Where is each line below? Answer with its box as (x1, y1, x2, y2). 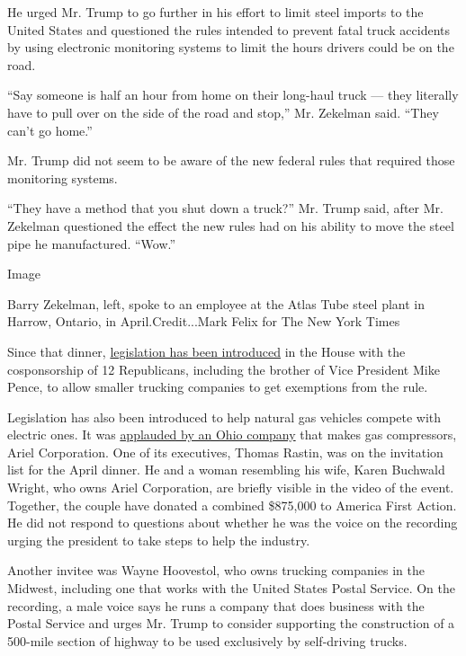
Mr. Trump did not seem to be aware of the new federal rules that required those (7, 151, 455, 170)
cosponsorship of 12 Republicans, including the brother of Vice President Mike (7, 359, 440, 378)
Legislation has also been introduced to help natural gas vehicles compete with (7, 407, 442, 426)
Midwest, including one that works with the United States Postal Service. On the (7, 579, 455, 598)
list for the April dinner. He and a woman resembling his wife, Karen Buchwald (7, 460, 445, 479)
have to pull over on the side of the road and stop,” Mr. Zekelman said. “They (7, 102, 439, 121)
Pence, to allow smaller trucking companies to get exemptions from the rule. (7, 377, 428, 396)
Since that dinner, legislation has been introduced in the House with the (7, 341, 406, 360)
